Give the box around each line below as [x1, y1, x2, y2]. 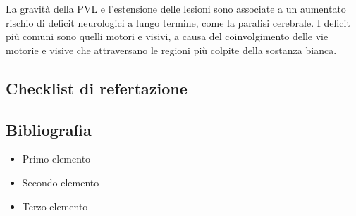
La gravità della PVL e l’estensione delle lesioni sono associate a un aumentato [6, 1, 346, 15]
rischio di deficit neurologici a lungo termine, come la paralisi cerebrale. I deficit [6, 15, 350, 30]
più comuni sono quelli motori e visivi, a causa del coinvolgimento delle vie [6, 29, 329, 44]
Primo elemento [22, 151, 91, 166]
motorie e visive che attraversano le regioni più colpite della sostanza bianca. [6, 42, 337, 57]
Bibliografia [6, 118, 92, 140]
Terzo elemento [22, 198, 88, 213]
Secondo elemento [22, 174, 99, 189]
